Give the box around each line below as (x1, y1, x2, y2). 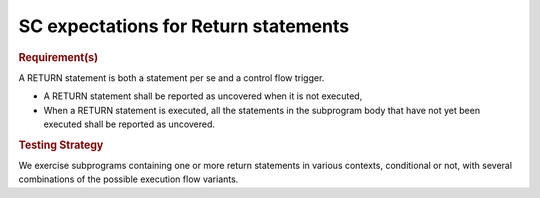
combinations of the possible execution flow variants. (18, 173, 239, 185)
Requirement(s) (18, 50, 99, 64)
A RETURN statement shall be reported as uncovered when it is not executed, (43, 90, 363, 102)
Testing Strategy (18, 138, 104, 152)
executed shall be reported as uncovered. (43, 118, 215, 130)
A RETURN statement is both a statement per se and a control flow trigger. (18, 71, 325, 84)
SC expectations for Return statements (18, 15, 350, 37)
